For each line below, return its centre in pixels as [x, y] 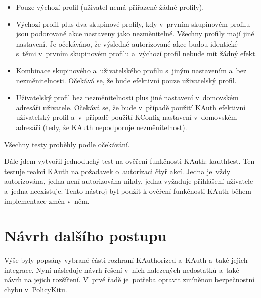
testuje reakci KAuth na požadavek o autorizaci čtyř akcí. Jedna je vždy [117, 171]
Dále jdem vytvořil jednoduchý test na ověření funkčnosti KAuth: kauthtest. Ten [129, 161]
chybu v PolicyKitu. [36, 289]
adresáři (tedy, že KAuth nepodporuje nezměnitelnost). [101, 127]
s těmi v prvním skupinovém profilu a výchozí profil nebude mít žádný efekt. [137, 53]
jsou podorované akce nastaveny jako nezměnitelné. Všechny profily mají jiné [135, 34]
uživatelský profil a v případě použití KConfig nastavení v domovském [126, 117]
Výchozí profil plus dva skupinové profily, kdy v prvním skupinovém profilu [133, 24]
